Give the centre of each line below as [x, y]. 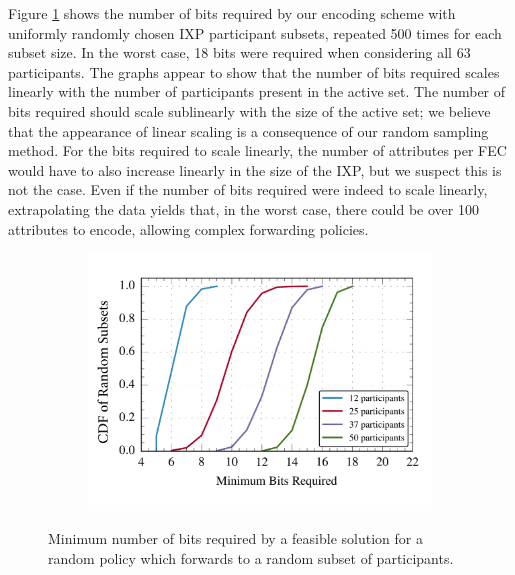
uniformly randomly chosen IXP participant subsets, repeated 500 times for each [255, 32]
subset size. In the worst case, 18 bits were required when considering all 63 [239, 52]
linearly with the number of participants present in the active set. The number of [257, 91]
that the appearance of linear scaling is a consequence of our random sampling [248, 130]
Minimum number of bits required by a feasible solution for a [235, 538]
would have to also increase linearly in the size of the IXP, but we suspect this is [255, 169]
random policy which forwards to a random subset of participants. [251, 557]
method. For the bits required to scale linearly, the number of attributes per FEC [257, 150]
